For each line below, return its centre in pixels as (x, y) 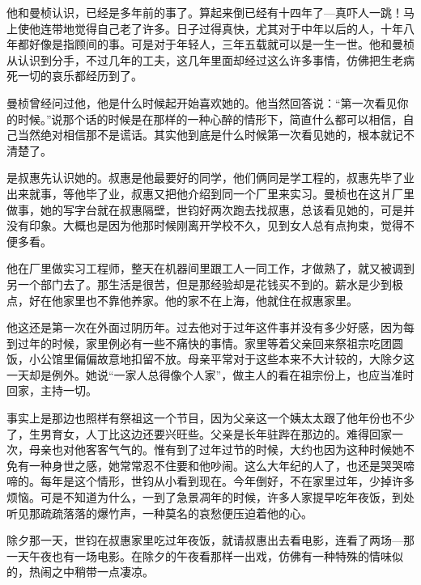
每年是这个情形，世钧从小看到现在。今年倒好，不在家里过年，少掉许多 (227, 481)
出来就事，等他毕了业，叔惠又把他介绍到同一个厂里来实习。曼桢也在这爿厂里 (210, 193)
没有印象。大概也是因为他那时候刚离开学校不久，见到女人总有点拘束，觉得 (205, 225)
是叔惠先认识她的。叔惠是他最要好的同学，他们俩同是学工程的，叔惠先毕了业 (210, 178)
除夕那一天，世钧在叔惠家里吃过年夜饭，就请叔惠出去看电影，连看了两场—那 (210, 540)
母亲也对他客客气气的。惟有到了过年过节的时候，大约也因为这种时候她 (216, 449)
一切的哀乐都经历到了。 (80, 76)
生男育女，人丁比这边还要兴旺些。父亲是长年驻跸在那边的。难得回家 (210, 433)
